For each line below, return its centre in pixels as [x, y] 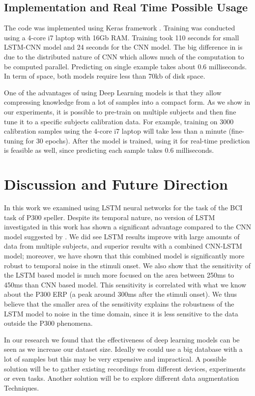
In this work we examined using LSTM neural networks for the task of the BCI [123, 208]
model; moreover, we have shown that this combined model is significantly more [124, 256]
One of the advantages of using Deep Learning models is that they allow [113, 92]
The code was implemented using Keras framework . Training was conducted [120, 28]
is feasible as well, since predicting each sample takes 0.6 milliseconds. [109, 150]
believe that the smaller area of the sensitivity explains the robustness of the [119, 303]
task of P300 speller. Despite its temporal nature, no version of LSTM [110, 217]
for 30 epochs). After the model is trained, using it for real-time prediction [138, 140]
